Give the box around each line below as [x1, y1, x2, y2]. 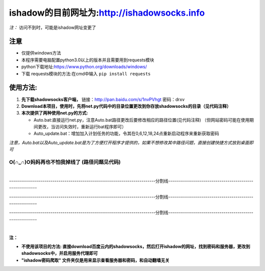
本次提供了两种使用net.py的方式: [21, 110, 88, 116]
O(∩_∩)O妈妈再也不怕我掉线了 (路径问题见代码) [9, 159, 121, 166]
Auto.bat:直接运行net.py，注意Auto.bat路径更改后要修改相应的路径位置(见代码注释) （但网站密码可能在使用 [33, 117, 250, 123]
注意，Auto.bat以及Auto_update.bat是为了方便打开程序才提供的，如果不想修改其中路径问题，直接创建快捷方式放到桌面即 [9, 140, 254, 146]
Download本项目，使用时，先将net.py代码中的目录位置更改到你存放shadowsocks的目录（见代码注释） [21, 103, 231, 109]
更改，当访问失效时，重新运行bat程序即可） [37, 124, 127, 130]
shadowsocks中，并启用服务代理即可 [21, 250, 98, 256]
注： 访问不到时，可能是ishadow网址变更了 [9, 25, 97, 30]
